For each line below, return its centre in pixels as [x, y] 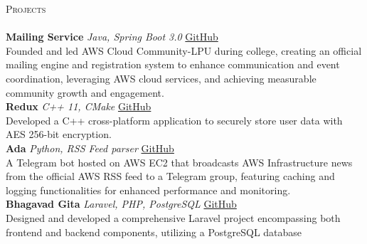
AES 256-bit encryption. [59, 134]
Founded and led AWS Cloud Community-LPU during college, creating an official [184, 50]
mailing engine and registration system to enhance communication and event [173, 64]
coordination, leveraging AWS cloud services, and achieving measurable [161, 78]
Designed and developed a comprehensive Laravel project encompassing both [173, 217]
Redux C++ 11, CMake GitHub [79, 106]
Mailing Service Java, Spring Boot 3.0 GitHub [112, 37]
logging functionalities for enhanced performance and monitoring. [148, 190]
